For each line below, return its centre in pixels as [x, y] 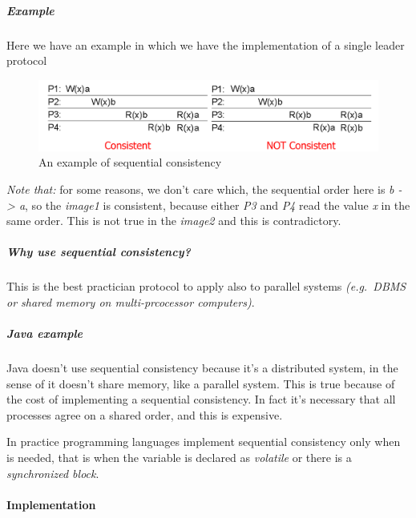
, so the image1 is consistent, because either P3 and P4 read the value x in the [218, 205]
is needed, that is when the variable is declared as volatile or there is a [179, 458]
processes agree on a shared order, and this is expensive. [145, 414]
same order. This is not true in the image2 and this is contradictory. [174, 221]
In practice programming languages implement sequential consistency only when [204, 442]
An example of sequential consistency [130, 162]
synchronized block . [53, 473]
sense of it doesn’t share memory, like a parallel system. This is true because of [201, 383]
